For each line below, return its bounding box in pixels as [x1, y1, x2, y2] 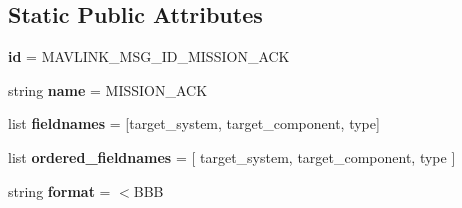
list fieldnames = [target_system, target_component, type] [8, 113, 380, 134]
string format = [8, 180, 111, 201]
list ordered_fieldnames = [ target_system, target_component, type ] [8, 146, 456, 167]
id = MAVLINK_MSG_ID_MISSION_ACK [8, 46, 290, 67]
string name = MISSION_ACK [8, 79, 208, 100]
